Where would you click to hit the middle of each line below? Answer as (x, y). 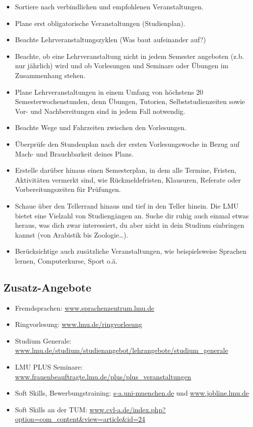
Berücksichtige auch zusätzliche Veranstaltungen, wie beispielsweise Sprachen (131, 251)
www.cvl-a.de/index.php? (127, 409)
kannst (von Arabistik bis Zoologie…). (72, 234)
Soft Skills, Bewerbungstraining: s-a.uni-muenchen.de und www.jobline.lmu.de (132, 393)
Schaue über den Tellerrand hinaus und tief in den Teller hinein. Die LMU (127, 205)
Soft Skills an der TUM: (51, 409)
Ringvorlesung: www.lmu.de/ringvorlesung (78, 324)
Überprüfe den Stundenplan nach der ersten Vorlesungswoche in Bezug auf (127, 144)
